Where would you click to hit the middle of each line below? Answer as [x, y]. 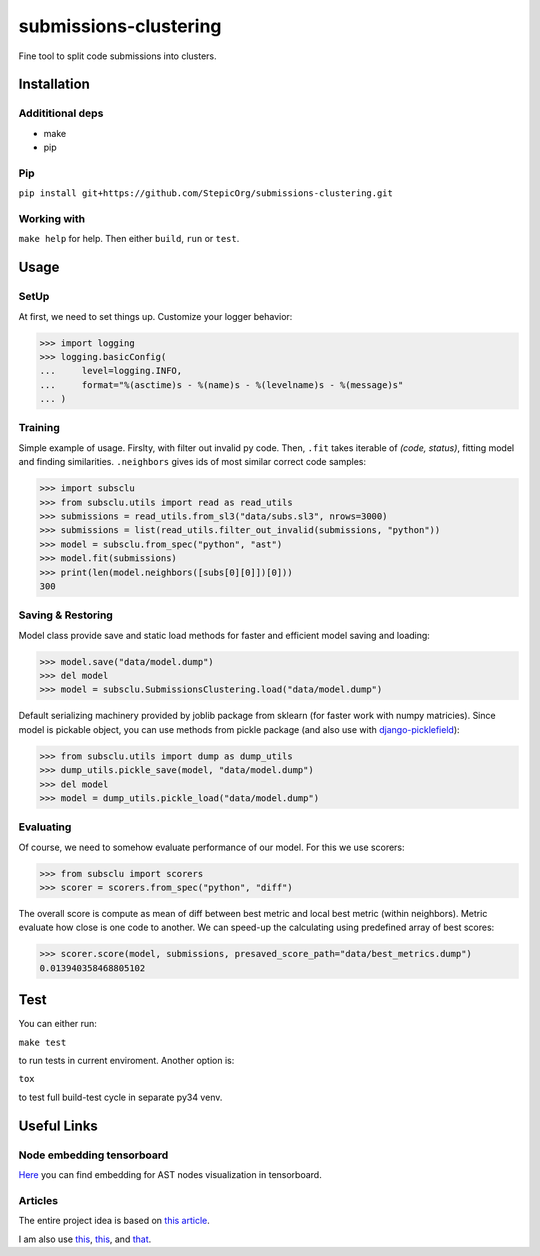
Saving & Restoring [66, 615]
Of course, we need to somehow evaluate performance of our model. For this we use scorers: [211, 847]
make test [42, 1042]
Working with [51, 218]
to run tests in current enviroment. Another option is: [126, 1061]
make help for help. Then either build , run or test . [129, 239]
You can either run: [57, 1024]
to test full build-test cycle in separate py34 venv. [120, 1097]
